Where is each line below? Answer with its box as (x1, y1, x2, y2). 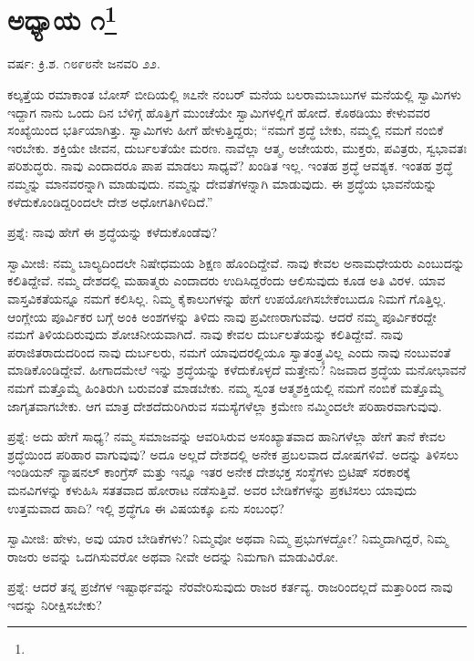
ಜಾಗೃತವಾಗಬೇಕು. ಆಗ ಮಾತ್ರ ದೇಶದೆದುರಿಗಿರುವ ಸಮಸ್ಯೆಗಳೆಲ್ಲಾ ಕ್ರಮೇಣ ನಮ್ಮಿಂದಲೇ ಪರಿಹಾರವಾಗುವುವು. (7, 396, 442, 415)
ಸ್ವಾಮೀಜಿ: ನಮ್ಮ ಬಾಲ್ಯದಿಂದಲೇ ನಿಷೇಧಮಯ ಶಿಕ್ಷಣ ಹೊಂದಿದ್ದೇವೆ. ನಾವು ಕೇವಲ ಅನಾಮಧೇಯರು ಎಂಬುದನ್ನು (7, 253, 465, 272)
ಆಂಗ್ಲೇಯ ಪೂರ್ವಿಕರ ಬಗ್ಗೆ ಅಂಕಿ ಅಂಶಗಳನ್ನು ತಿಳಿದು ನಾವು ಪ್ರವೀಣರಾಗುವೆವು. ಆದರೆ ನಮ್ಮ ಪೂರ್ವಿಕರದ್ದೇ (7, 306, 437, 325)
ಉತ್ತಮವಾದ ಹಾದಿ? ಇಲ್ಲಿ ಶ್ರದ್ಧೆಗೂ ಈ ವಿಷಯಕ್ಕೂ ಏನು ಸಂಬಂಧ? (7, 498, 284, 517)
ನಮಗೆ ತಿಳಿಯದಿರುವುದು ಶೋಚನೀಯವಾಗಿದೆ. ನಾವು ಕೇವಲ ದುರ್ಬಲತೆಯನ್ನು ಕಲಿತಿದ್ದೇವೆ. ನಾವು (7, 325, 403, 344)
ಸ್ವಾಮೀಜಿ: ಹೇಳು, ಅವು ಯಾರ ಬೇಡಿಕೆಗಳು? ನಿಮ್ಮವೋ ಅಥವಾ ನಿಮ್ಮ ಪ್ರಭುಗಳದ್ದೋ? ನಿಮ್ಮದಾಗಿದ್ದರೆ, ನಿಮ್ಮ (7, 529, 448, 548)
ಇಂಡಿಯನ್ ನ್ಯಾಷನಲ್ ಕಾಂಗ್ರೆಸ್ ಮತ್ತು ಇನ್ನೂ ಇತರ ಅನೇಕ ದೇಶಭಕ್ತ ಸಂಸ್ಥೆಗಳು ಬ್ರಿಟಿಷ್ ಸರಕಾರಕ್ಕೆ (7, 462, 410, 481)
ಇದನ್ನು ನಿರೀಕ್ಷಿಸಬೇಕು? (7, 594, 102, 614)
